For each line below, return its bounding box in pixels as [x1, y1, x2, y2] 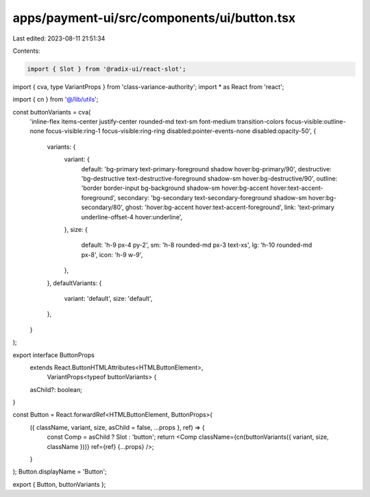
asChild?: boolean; [29, 385, 82, 393]
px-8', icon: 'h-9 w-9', [81, 250, 143, 258]
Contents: [12, 47, 40, 55]
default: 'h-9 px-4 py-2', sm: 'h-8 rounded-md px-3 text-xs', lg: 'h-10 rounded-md [81, 241, 312, 250]
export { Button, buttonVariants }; [12, 480, 106, 488]
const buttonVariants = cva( [12, 108, 91, 116]
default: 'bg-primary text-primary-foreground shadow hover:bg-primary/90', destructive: [81, 165, 332, 173]
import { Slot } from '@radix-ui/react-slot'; [27, 65, 186, 73]
